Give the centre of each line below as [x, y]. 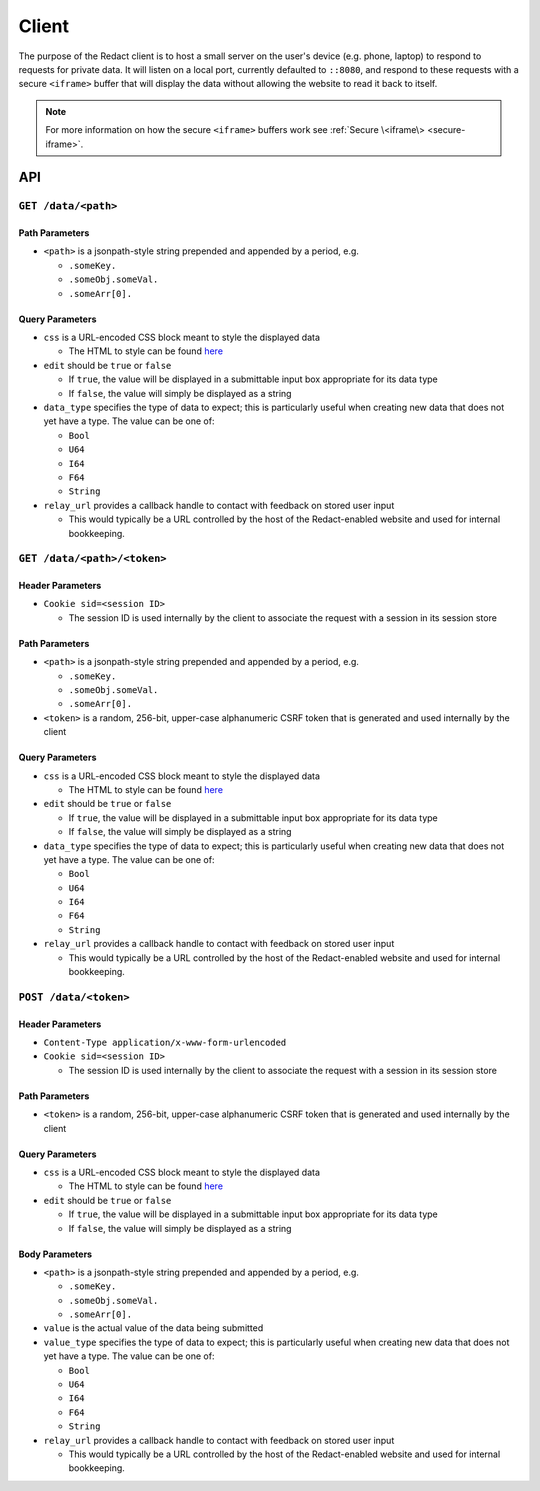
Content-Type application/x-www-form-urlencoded [165, 1042]
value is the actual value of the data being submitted [153, 1328]
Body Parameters [55, 1254]
